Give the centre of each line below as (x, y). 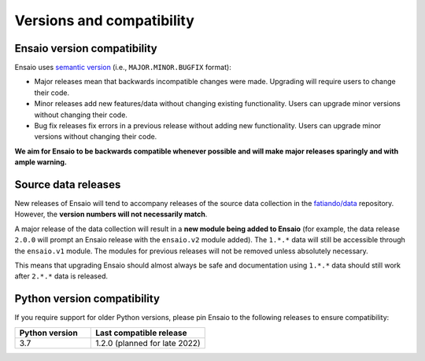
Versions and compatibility (104, 20)
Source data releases (68, 184)
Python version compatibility (87, 299)
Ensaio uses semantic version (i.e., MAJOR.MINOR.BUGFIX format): (123, 68)
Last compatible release (141, 333)
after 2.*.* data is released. (61, 276)
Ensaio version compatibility (86, 48)
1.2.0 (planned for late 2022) (148, 343)
